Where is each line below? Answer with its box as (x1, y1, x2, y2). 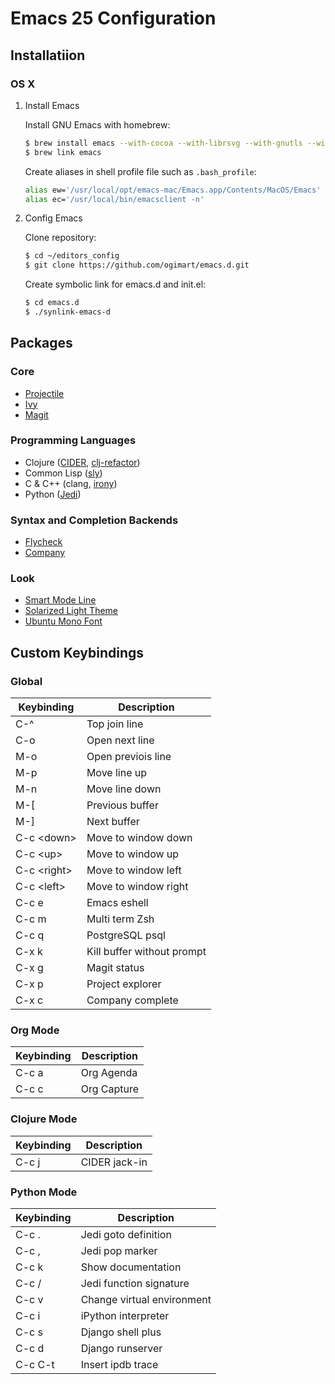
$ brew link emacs (24, 147, 102, 157)
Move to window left (86, 863, 182, 877)
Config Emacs (24, 212, 83, 224)
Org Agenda (80, 1066, 138, 1080)
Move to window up (86, 847, 180, 861)
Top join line (86, 717, 144, 731)
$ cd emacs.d (24, 298, 80, 308)
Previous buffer (86, 798, 159, 812)
